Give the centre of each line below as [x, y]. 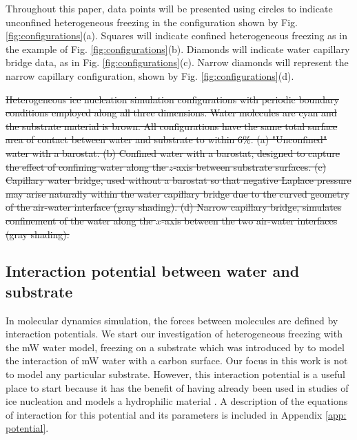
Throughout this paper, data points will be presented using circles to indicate [169, 8]
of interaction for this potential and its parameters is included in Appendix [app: [176, 414]
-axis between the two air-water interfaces [249, 220]
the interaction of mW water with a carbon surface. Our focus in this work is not [177, 360]
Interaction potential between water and [153, 271]
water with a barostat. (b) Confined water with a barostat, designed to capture [173, 153]
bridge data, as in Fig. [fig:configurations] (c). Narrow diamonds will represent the [177, 62]
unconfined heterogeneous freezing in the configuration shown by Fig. [152, 22]
